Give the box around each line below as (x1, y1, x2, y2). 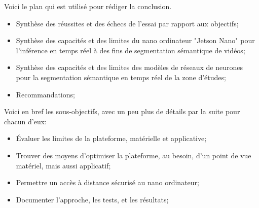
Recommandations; (16, 89, 75, 99)
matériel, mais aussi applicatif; (16, 160, 111, 170)
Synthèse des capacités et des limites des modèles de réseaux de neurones (16, 62, 243, 73)
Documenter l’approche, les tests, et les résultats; (16, 194, 169, 204)
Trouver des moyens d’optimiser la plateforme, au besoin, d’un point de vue (16, 150, 251, 160)
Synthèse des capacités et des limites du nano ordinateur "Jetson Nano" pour (16, 35, 255, 46)
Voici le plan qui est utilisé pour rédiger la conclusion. (4, 1, 172, 11)
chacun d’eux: (4, 116, 47, 126)
